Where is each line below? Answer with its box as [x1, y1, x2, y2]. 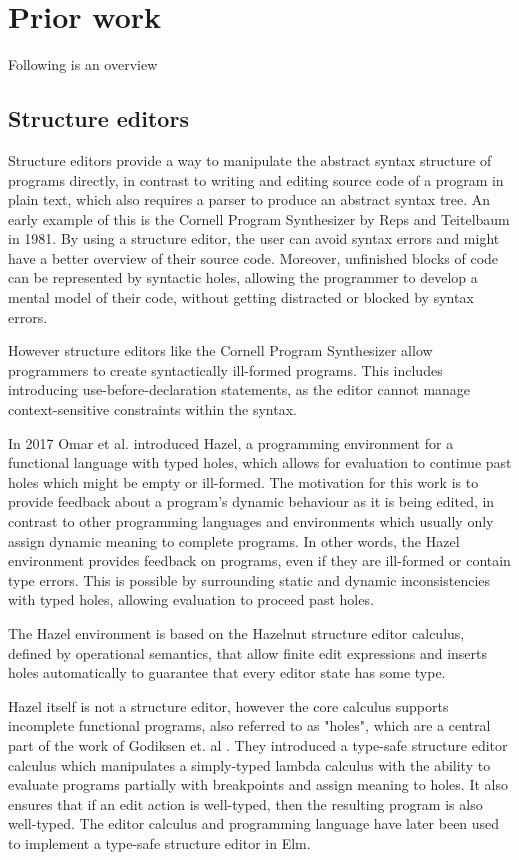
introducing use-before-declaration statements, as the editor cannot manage [8, 379, 471, 400]
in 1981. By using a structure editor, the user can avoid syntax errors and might [8, 228, 500, 249]
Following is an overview [8, 54, 158, 75]
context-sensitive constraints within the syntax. [8, 399, 297, 420]
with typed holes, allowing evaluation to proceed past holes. [8, 589, 374, 610]
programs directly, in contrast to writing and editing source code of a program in [8, 169, 504, 190]
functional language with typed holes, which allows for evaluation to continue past [8, 452, 512, 473]
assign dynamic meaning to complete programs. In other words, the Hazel [8, 530, 460, 551]
